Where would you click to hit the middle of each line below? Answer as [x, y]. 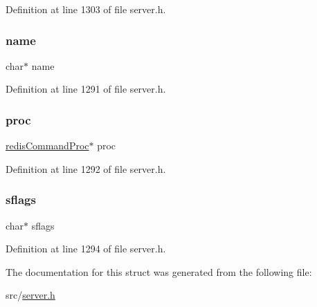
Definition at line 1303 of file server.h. [86, 9]
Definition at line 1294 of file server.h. [86, 249]
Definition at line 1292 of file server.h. [86, 168]
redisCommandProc [47, 146]
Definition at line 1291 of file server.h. [86, 89]
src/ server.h [30, 295]
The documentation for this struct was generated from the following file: [159, 271]
